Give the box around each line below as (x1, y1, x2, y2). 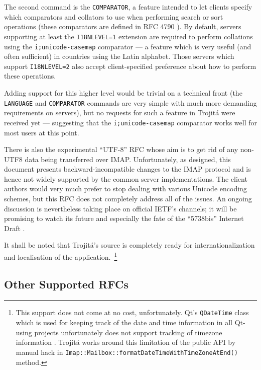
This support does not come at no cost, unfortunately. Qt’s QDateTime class (16, 307, 249, 318)
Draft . (4, 223, 25, 233)
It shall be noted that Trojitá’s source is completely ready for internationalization (4, 240, 255, 250)
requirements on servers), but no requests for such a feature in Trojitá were (4, 107, 235, 118)
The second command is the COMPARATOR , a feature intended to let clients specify (4, 2, 252, 12)
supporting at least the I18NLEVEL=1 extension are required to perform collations (4, 31, 253, 41)
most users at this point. (4, 127, 79, 137)
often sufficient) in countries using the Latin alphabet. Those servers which (4, 51, 234, 61)
